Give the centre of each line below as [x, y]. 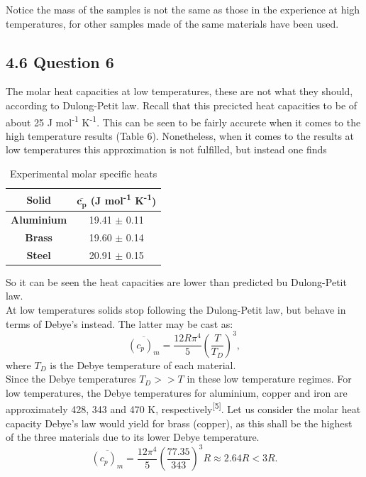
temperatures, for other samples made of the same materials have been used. [172, 23]
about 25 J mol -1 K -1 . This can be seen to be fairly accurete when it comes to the [183, 121]
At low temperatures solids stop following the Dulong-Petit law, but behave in [176, 309]
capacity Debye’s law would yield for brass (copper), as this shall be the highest [179, 423]
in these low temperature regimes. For [269, 379]
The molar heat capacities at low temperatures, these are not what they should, [179, 91]
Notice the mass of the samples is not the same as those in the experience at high [183, 9]
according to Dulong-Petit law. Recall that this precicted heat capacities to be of [182, 105]
